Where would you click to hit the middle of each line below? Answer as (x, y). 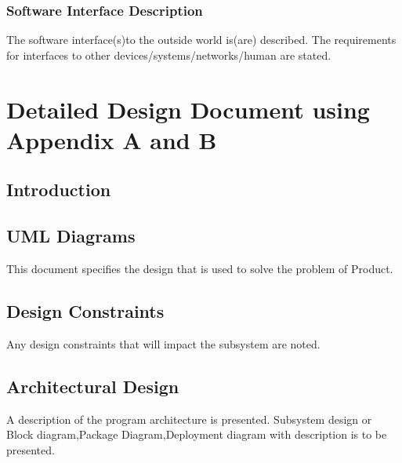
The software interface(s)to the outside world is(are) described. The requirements (201, 40)
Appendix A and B (112, 139)
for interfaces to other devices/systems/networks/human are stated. (169, 55)
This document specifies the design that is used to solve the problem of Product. (200, 268)
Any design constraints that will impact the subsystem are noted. (163, 343)
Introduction (59, 190)
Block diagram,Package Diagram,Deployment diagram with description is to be (197, 434)
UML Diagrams (71, 236)
